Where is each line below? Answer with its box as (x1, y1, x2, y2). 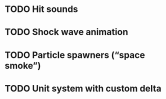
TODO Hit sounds (4, 3, 78, 15)
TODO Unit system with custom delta (4, 82, 161, 94)
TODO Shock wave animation (4, 26, 128, 38)
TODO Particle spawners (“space (4, 49, 145, 60)
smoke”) (4, 60, 41, 71)
